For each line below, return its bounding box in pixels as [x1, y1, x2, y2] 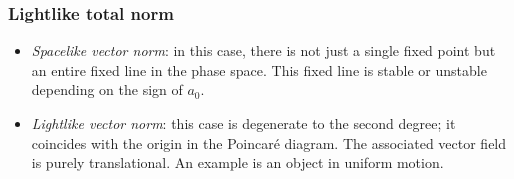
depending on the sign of [31, 79, 183, 100]
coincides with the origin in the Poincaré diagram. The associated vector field [31, 132, 507, 153]
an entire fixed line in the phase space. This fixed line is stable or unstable [31, 59, 487, 80]
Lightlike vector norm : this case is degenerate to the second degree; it [31, 113, 456, 133]
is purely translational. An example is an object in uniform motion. [31, 152, 444, 173]
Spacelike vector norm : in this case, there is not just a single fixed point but [31, 40, 496, 61]
